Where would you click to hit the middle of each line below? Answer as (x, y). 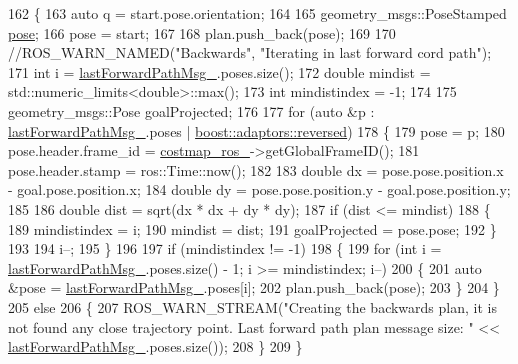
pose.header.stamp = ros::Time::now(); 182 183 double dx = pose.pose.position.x (256, 169)
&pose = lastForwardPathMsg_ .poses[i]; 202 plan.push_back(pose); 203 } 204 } (254, 287)
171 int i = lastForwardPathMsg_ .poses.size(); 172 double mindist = (219, 71)
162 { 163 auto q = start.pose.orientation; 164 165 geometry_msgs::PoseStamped (257, 13)
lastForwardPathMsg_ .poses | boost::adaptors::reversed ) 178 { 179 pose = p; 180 (256, 130)
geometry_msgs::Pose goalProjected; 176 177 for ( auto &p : (191, 110)
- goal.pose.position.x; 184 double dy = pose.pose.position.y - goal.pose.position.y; (259, 189)
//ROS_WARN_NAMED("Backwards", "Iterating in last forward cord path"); (250, 52)
